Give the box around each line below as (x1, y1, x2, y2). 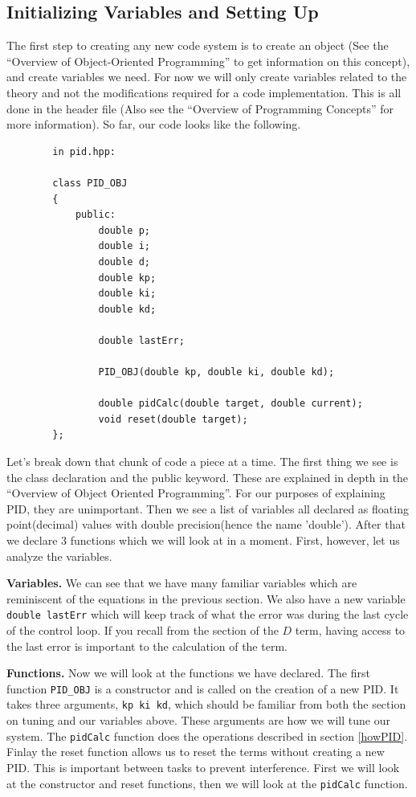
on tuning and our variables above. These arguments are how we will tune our (6, 712, 390, 729)
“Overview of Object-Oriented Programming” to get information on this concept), (6, 52, 410, 69)
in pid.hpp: (52, 145, 116, 157)
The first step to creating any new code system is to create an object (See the (6, 37, 389, 54)
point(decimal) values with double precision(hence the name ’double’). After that (6, 516, 406, 533)
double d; (98, 255, 150, 268)
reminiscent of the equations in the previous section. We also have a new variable (6, 590, 406, 607)
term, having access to (295, 622, 406, 639)
